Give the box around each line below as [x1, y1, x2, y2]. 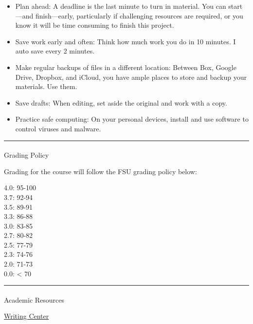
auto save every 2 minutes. [15, 46, 95, 56]
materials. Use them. [15, 81, 77, 91]
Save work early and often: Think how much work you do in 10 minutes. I [15, 36, 236, 46]
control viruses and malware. [15, 123, 101, 133]
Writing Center [4, 311, 49, 321]
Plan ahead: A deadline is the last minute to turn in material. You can [15, 1, 226, 11]
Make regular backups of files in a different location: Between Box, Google [15, 62, 236, 72]
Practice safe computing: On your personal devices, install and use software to [15, 114, 249, 124]
